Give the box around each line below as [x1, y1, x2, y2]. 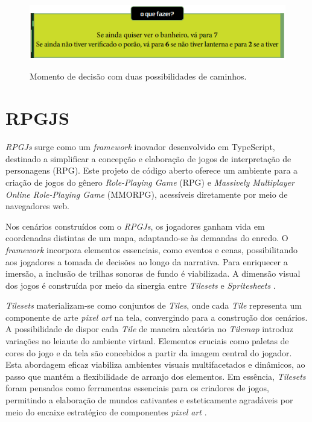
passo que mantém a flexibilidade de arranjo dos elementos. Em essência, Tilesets [5, 370, 306, 382]
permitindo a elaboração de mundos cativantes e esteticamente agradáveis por [5, 394, 293, 406]
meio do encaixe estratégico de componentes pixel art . [5, 405, 207, 418]
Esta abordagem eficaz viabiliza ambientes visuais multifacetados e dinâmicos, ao [5, 358, 305, 371]
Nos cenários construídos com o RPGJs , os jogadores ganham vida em [5, 219, 265, 232]
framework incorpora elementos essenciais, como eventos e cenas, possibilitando [5, 243, 298, 256]
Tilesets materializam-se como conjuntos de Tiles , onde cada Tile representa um [5, 299, 302, 312]
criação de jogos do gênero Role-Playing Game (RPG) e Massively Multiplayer [5, 175, 294, 188]
